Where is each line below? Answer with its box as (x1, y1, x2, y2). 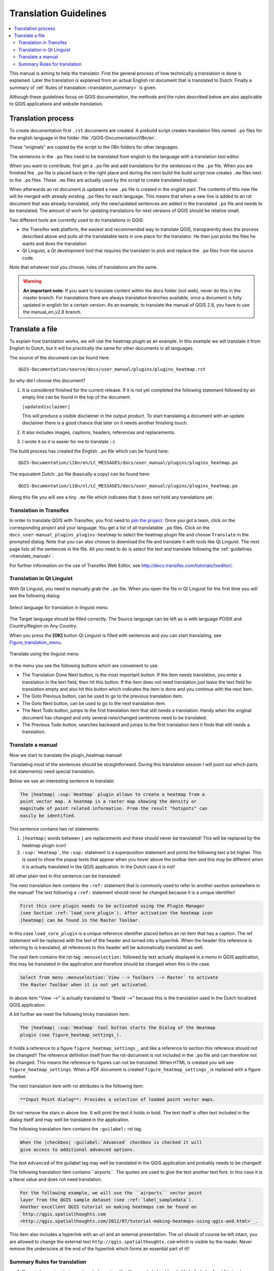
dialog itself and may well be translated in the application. (9, 1116, 129, 1123)
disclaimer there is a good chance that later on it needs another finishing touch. (22, 420, 188, 426)
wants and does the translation (22, 240, 87, 247)
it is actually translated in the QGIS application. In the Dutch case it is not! (22, 863, 175, 869)
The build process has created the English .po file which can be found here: (9, 448, 169, 454)
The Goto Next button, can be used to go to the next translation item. (22, 700, 166, 706)
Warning (23, 278, 42, 284)
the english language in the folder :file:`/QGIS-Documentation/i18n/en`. (9, 135, 157, 141)
